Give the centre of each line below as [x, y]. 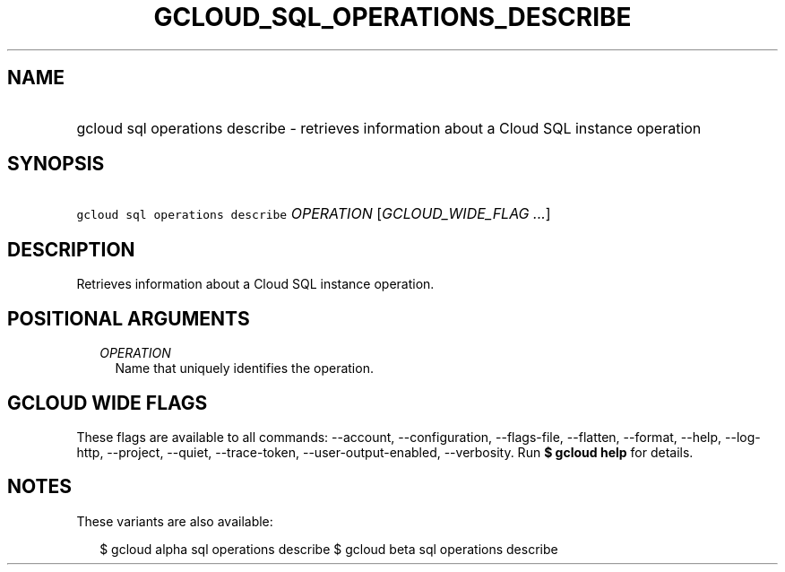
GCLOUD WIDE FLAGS [108, 403]
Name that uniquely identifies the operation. [244, 368]
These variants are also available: [175, 521]
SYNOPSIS [56, 164]
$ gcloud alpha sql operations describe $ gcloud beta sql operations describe [329, 549]
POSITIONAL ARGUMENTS [129, 318]
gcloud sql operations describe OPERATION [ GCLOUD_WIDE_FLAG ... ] [314, 214]
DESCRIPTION [71, 249]
